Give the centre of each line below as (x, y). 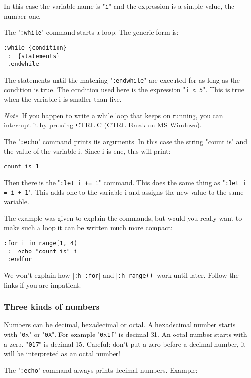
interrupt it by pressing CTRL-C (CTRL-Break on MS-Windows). (103, 125)
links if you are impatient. (43, 284)
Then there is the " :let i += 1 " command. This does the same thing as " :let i (125, 182)
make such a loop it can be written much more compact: (88, 227)
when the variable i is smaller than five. (63, 99)
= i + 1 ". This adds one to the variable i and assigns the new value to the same (124, 192)
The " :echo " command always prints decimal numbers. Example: (101, 369)
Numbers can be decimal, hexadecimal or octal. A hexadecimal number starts (120, 325)
